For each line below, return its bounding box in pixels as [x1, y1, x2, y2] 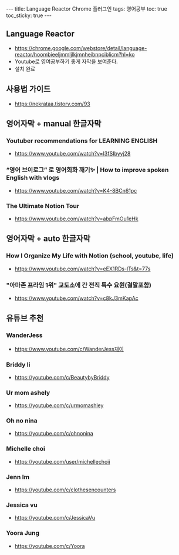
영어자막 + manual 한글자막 [6, 119, 102, 129]
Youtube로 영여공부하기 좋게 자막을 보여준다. [14, 58, 119, 65]
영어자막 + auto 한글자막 [6, 234, 91, 244]
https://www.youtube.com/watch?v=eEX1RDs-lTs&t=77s [14, 265, 151, 272]
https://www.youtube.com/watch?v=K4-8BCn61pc [14, 187, 137, 194]
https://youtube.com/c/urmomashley [14, 402, 104, 409]
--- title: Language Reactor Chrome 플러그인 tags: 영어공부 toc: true [6, 5, 167, 12]
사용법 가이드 [6, 84, 51, 94]
